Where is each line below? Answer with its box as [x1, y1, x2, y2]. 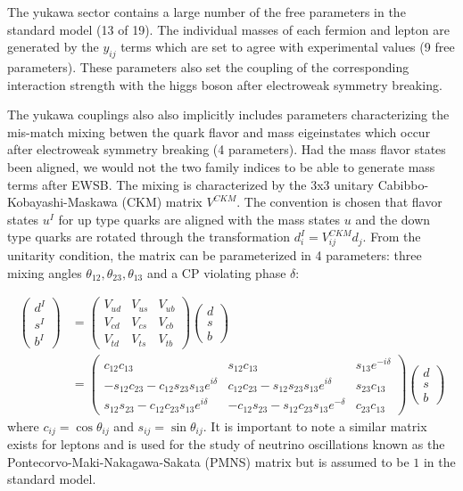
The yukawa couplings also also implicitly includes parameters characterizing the [7, 105, 450, 124]
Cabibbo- [377, 175, 429, 193]
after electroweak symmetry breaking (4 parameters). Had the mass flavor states [7, 140, 446, 159]
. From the [362, 227, 421, 246]
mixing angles [7, 263, 82, 282]
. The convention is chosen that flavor [236, 192, 442, 211]
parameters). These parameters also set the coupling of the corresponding [7, 57, 409, 76]
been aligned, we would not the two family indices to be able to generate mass [7, 157, 435, 176]
